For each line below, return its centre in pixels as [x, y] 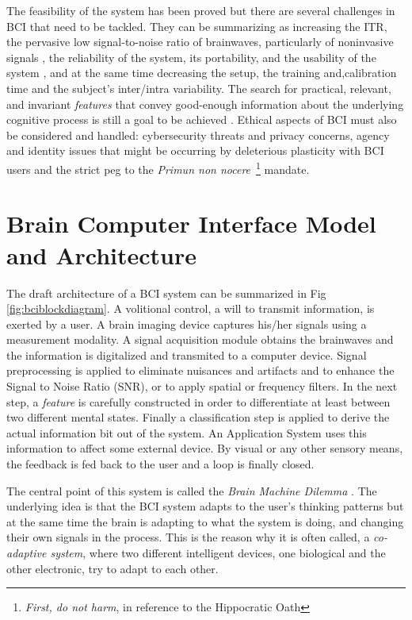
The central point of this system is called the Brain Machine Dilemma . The [192, 490]
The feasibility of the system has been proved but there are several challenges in [201, 10]
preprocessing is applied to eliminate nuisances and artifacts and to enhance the [200, 370]
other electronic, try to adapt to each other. [113, 568]
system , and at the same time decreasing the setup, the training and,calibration [202, 73]
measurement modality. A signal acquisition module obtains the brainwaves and [200, 339]
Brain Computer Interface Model [191, 223]
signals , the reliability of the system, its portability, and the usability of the [191, 57]
